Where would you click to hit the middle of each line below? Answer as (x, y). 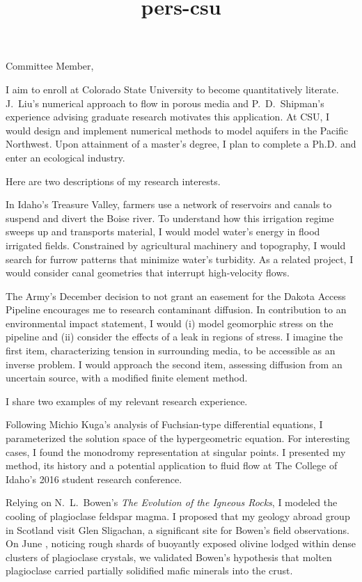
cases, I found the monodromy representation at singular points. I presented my (176, 451)
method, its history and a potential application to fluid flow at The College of (172, 465)
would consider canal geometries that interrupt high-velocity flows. (148, 273)
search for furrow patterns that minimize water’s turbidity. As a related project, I (180, 259)
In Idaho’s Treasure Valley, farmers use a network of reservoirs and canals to (169, 204)
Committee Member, (50, 66)
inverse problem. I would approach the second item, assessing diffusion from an (174, 364)
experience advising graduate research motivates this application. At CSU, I (168, 117)
